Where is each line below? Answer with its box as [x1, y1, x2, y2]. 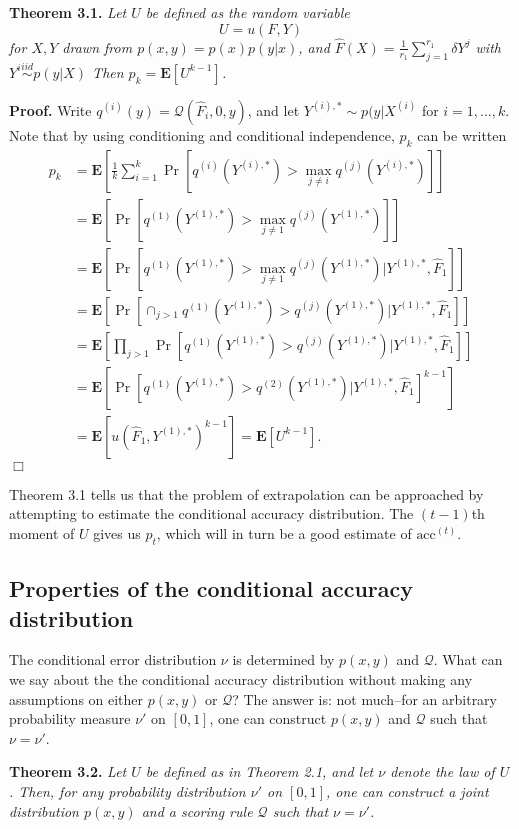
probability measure [9, 708, 131, 729]
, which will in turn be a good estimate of [156, 523, 412, 544]
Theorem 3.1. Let [9, 2, 127, 22]
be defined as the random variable [145, 2, 350, 22]
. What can [433, 649, 503, 670]
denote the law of [390, 761, 495, 782]
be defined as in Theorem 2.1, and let [145, 761, 374, 782]
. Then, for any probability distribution [9, 780, 246, 801]
